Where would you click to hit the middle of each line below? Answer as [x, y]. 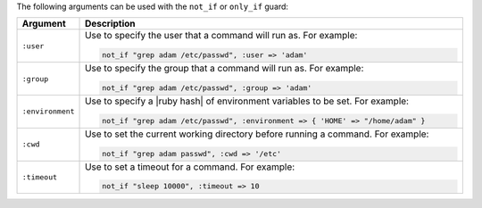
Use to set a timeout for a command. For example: [190, 167]
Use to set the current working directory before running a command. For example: [257, 134]
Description [110, 24]
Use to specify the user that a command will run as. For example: [221, 36]
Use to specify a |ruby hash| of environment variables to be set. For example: [247, 101]
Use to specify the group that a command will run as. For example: [224, 69]
